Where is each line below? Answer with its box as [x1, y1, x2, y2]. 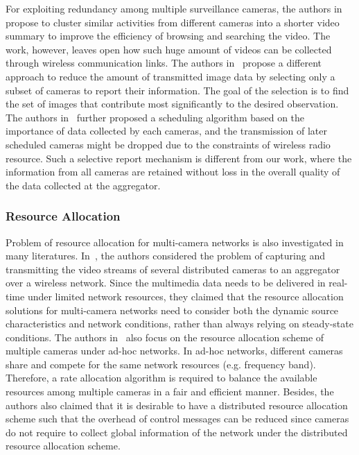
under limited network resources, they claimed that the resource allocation [27, 289, 344, 303]
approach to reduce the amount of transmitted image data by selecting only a [6, 69, 335, 83]
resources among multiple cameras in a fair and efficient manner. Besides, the [6, 384, 334, 399]
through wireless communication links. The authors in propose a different [6, 55, 322, 70]
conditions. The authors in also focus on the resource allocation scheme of [6, 329, 324, 344]
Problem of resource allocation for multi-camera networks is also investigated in [6, 234, 344, 249]
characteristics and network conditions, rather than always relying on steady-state [6, 316, 353, 331]
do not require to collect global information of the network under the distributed [6, 424, 348, 439]
